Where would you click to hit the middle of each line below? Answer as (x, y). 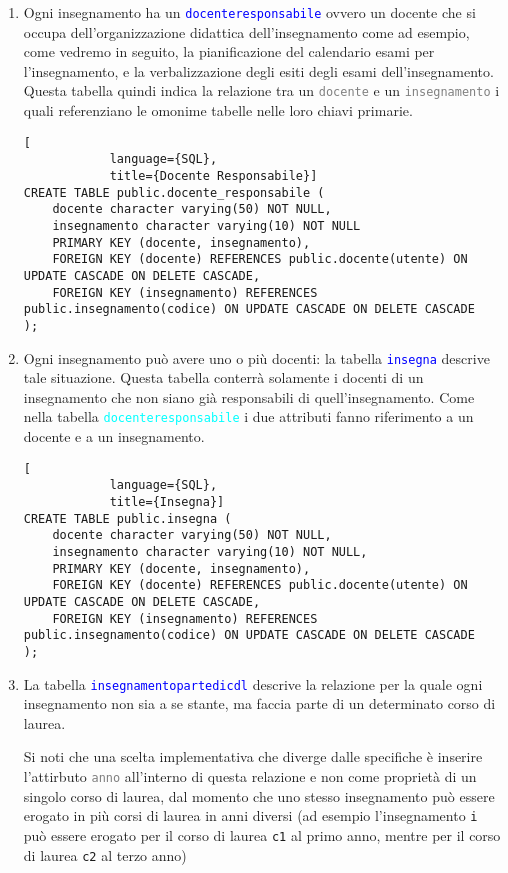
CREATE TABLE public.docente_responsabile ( (174, 192)
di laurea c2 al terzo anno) (105, 854)
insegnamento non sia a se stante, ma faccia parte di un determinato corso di (259, 703)
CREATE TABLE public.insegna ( (127, 518)
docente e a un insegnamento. (114, 436)
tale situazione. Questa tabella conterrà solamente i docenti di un (223, 377)
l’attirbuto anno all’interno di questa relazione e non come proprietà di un (250, 775)
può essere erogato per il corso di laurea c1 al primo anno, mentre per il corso (262, 834)
